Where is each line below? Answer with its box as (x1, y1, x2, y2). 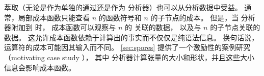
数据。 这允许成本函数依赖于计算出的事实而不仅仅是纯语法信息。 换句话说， (4, 32, 259, 42)
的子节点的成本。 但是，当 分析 (150, 12, 255, 22)
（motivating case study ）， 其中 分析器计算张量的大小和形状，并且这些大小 (4, 52, 254, 62)
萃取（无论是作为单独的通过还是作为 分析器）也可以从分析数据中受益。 (4, 2, 242, 12)
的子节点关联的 (210, 22, 260, 33)
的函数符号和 (98, 12, 142, 22)
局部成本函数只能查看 (18, 12, 90, 22)
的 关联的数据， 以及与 (125, 22, 201, 33)
